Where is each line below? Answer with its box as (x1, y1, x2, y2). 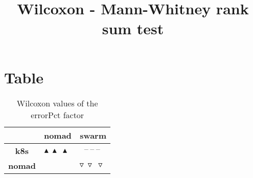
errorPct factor (31, 108, 84, 121)
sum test (102, 18, 164, 39)
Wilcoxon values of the (16, 97, 98, 109)
